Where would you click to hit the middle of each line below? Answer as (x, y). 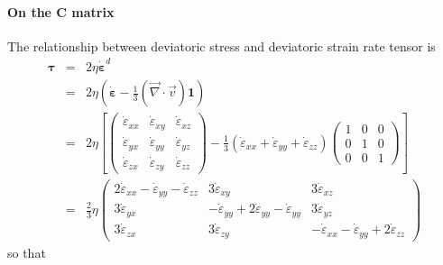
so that (27, 252)
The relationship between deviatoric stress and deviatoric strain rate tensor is (221, 46)
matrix (93, 11)
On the (29, 11)
